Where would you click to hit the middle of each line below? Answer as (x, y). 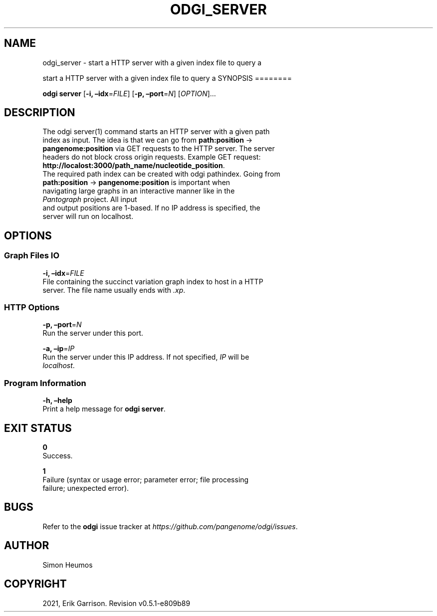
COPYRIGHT (35, 584)
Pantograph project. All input (90, 200)
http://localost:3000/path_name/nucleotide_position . (134, 166)
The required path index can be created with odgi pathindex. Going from (161, 174)
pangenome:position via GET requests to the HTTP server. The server (159, 149)
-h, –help (57, 401)
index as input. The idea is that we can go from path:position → (148, 140)
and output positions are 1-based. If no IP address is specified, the (151, 208)
